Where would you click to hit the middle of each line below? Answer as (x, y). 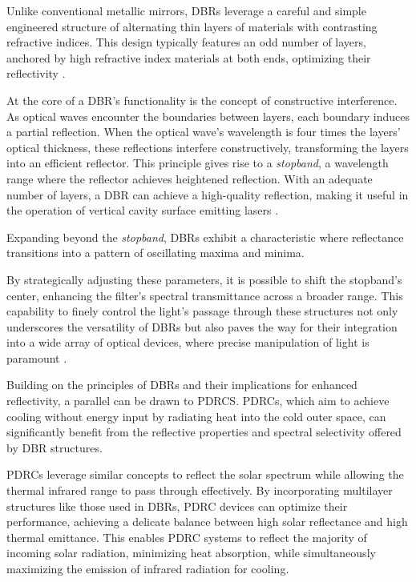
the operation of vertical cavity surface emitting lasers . (143, 210)
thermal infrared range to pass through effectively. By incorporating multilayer (200, 490)
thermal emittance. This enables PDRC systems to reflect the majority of (187, 537)
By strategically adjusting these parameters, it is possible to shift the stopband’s (204, 279)
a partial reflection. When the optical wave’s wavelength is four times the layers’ (204, 132)
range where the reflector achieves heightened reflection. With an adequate (190, 178)
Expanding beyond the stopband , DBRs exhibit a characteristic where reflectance (205, 237)
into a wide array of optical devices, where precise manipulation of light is (188, 342)
